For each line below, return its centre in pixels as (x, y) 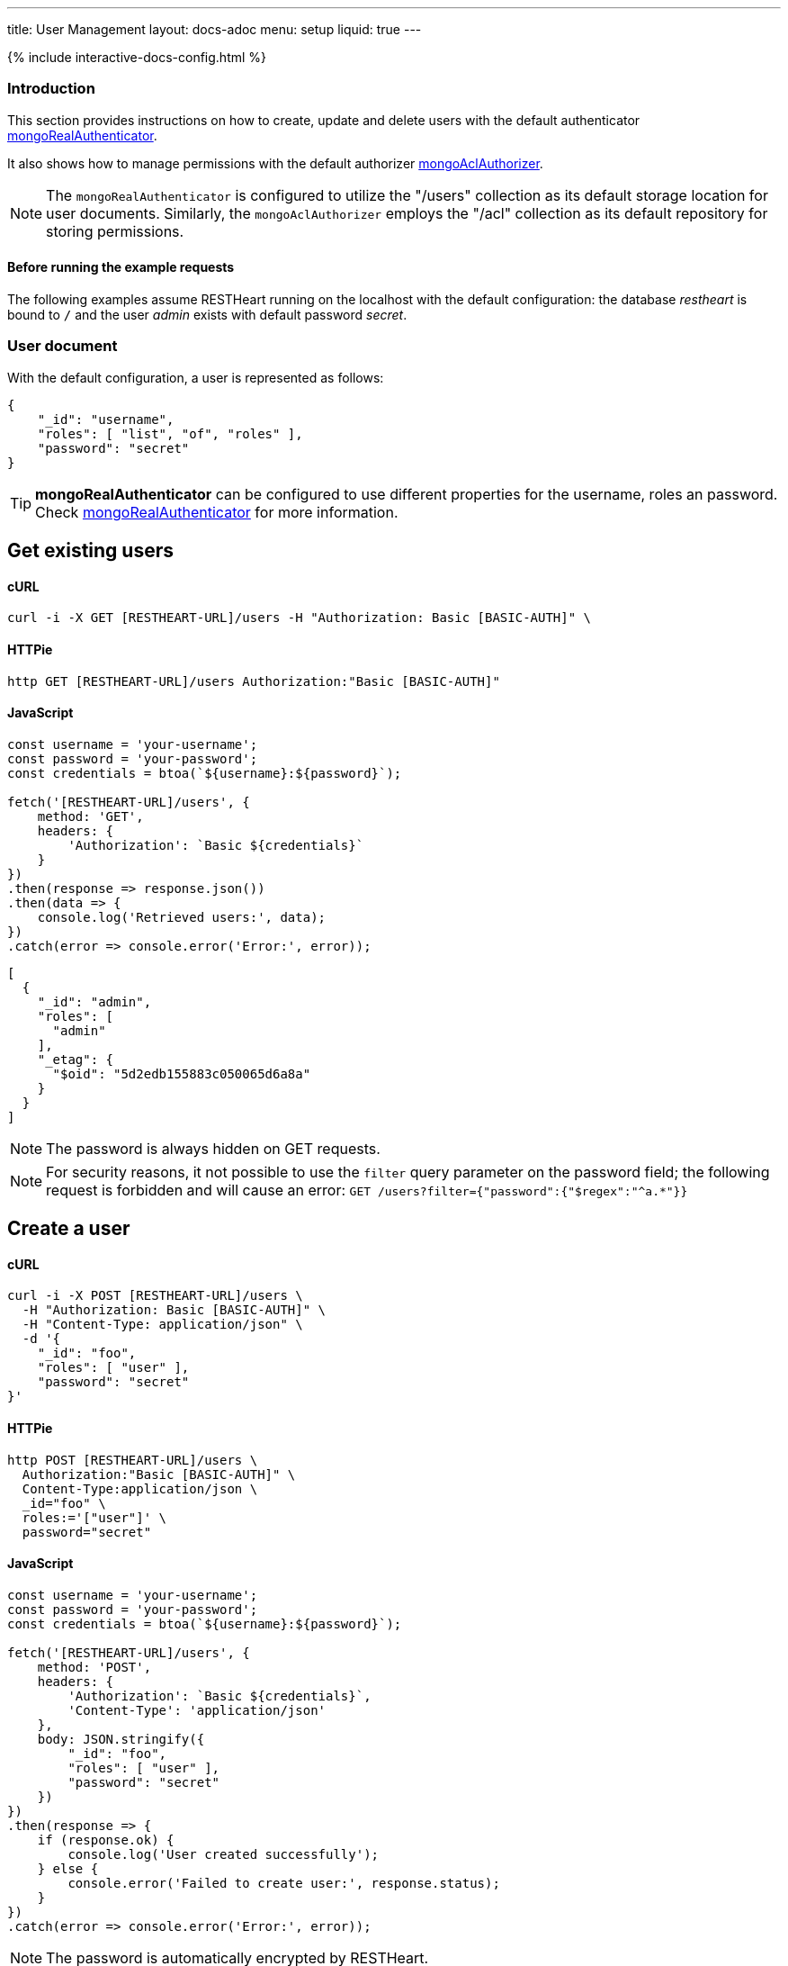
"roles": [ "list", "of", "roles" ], (170, 433)
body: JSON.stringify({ (121, 1739)
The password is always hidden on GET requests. (213, 1148)
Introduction (51, 89)
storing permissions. (115, 231)
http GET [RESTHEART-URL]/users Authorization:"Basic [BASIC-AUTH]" (254, 681)
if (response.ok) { (106, 1840)
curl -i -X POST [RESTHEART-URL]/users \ (155, 1296)
